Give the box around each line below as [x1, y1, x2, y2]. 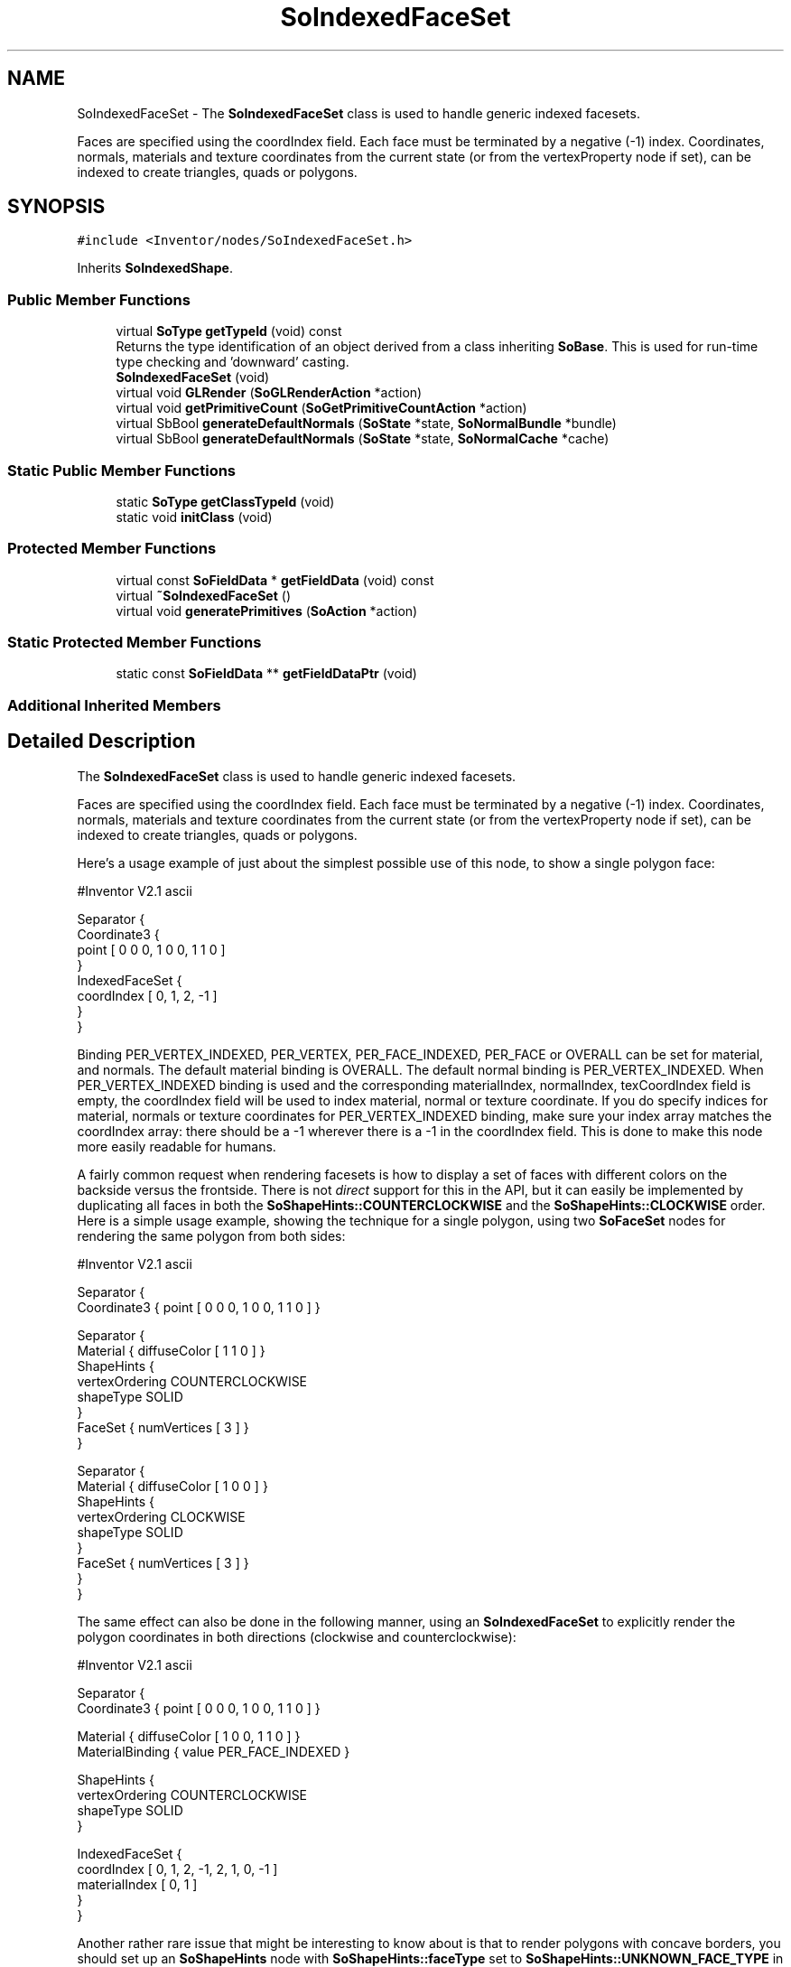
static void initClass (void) [116, 508, 273, 525]
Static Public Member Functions [7, 461, 237, 480]
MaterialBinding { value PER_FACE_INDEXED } [77, 1743, 350, 1759]
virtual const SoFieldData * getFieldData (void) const [116, 572, 434, 588]
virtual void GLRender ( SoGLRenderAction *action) [116, 385, 423, 401]
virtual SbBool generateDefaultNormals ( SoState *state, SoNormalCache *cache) [116, 431, 610, 447]
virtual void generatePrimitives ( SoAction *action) [116, 602, 418, 619]
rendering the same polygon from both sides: [77, 1227, 346, 1244]
